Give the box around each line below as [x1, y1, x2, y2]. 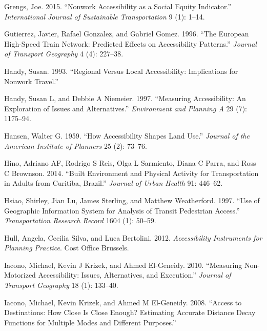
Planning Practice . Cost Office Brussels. [4, 242, 129, 253]
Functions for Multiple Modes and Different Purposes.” [4, 317, 176, 327]
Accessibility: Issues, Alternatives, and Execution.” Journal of [38, 269, 231, 280]
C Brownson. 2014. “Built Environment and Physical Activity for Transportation [4, 167, 259, 178]
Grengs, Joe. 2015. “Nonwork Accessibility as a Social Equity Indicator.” [4, 1, 232, 11]
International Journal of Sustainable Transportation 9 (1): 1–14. [4, 11, 205, 22]
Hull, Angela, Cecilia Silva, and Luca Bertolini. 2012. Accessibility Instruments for [4, 232, 262, 243]
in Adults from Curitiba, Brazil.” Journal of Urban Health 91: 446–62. [4, 178, 223, 188]
